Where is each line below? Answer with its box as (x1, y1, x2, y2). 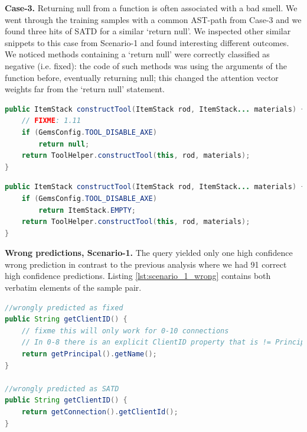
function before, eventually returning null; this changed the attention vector (5, 71, 279, 83)
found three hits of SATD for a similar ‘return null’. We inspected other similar (5, 25, 291, 37)
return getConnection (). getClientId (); (21, 408, 178, 416)
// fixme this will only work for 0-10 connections (21, 326, 229, 335)
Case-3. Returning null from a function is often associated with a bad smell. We (5, 2, 298, 14)
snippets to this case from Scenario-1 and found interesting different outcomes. (5, 36, 289, 48)
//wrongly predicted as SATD (5, 384, 119, 393)
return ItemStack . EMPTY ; (38, 206, 136, 215)
